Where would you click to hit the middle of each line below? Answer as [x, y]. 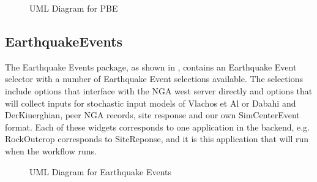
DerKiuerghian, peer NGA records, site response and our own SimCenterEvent [152, 115]
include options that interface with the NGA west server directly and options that [159, 90]
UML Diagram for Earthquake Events [100, 171]
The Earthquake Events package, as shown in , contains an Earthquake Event [151, 66]
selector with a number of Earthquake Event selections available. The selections [154, 79]
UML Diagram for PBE [74, 8]
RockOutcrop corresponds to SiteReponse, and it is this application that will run [157, 139]
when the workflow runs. [51, 150]
